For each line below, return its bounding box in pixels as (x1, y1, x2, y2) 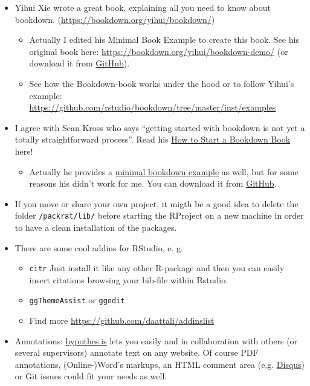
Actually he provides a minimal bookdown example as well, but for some (29, 165, 299, 178)
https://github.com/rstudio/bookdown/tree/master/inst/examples (29, 101, 276, 114)
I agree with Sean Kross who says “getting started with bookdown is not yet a (15, 121, 305, 133)
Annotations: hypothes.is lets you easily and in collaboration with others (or (15, 334, 298, 347)
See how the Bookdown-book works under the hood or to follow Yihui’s (29, 77, 294, 89)
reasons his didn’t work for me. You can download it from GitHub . (29, 177, 277, 190)
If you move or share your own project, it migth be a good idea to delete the (15, 197, 299, 210)
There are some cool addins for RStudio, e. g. (15, 241, 183, 254)
